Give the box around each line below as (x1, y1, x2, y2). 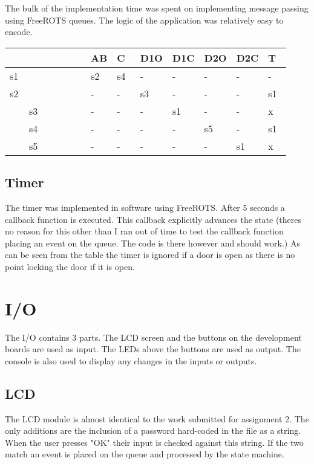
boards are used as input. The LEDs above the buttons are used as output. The (5, 343, 301, 355)
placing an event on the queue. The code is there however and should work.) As (5, 236, 300, 249)
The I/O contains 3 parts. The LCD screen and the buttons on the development (5, 330, 302, 343)
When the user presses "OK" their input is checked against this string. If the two (5, 436, 304, 448)
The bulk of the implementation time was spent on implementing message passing (5, 2, 309, 14)
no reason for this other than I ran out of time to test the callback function (5, 225, 284, 237)
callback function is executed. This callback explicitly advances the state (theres (5, 213, 301, 225)
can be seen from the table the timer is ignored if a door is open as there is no (5, 248, 295, 261)
